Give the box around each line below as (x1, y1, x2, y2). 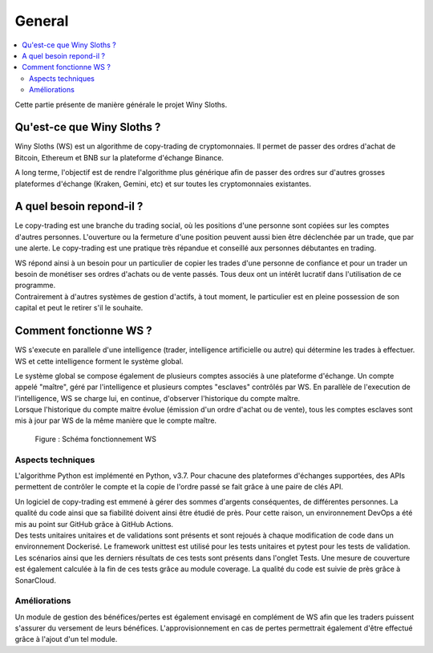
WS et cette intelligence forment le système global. (14, 356, 184, 366)
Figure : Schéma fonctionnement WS (34, 434, 156, 444)
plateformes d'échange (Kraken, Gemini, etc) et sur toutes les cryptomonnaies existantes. (14, 179, 312, 189)
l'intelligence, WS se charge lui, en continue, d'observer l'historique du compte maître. (14, 393, 301, 403)
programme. (14, 281, 56, 290)
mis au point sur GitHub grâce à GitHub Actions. (14, 519, 174, 529)
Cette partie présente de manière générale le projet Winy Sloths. (14, 99, 228, 109)
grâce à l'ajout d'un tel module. (14, 635, 118, 644)
